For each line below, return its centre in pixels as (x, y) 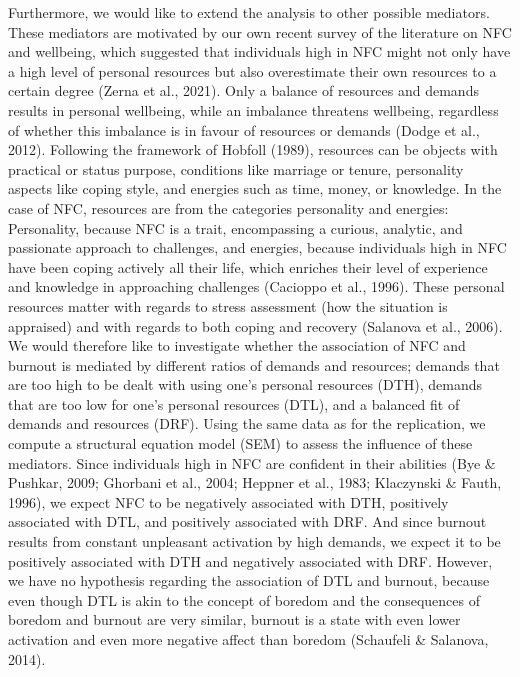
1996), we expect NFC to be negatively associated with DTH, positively (228, 501)
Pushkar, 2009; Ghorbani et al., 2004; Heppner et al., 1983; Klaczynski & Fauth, (255, 482)
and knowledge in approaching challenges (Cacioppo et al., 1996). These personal (256, 286)
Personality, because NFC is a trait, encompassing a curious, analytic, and (235, 227)
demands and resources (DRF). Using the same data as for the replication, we (247, 423)
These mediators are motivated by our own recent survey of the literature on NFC (260, 31)
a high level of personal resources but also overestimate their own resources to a (252, 70)
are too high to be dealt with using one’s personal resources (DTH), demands (245, 384)
